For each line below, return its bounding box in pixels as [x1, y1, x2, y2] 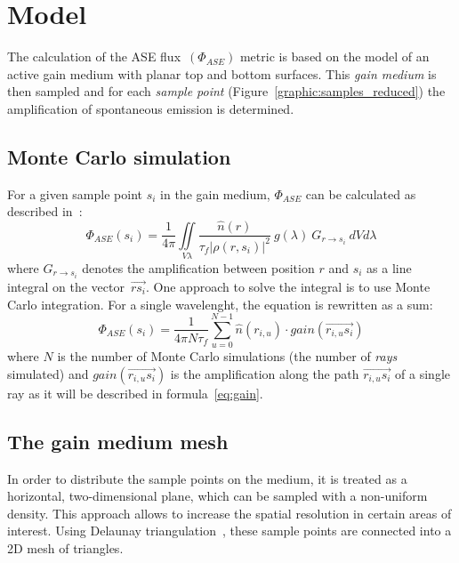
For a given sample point [7, 184, 142, 203]
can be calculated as [305, 184, 416, 203]
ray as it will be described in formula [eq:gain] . [7, 383, 263, 402]
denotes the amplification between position [82, 258, 315, 277]
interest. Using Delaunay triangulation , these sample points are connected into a [7, 521, 452, 540]
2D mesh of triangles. [7, 539, 124, 558]
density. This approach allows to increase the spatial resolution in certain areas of [7, 503, 452, 522]
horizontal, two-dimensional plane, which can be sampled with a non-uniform [7, 487, 428, 505]
